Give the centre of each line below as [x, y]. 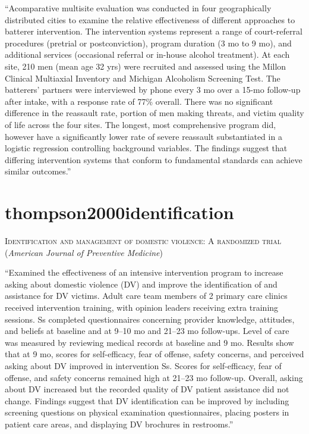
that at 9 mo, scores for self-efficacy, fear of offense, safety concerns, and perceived [154, 354]
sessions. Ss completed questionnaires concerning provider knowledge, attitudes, [150, 319]
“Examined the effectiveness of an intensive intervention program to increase [144, 272]
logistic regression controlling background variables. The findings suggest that [146, 148]
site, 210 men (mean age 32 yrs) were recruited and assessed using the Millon [146, 66]
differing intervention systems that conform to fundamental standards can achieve [154, 159]
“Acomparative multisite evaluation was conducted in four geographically [138, 8]
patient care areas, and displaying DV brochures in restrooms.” [119, 424]
